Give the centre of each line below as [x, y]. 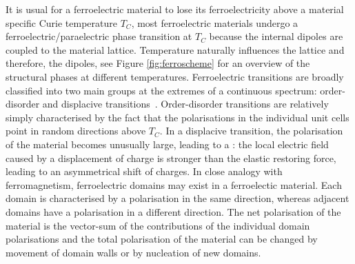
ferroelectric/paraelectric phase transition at [99, 36]
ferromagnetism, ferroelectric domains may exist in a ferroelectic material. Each [174, 184]
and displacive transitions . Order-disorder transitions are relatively [185, 104]
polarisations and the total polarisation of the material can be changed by [162, 239]
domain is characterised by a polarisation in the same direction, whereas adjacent [177, 198]
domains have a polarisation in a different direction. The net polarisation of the [173, 211]
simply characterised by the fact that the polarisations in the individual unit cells [177, 117]
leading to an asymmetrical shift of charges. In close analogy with [144, 171]
